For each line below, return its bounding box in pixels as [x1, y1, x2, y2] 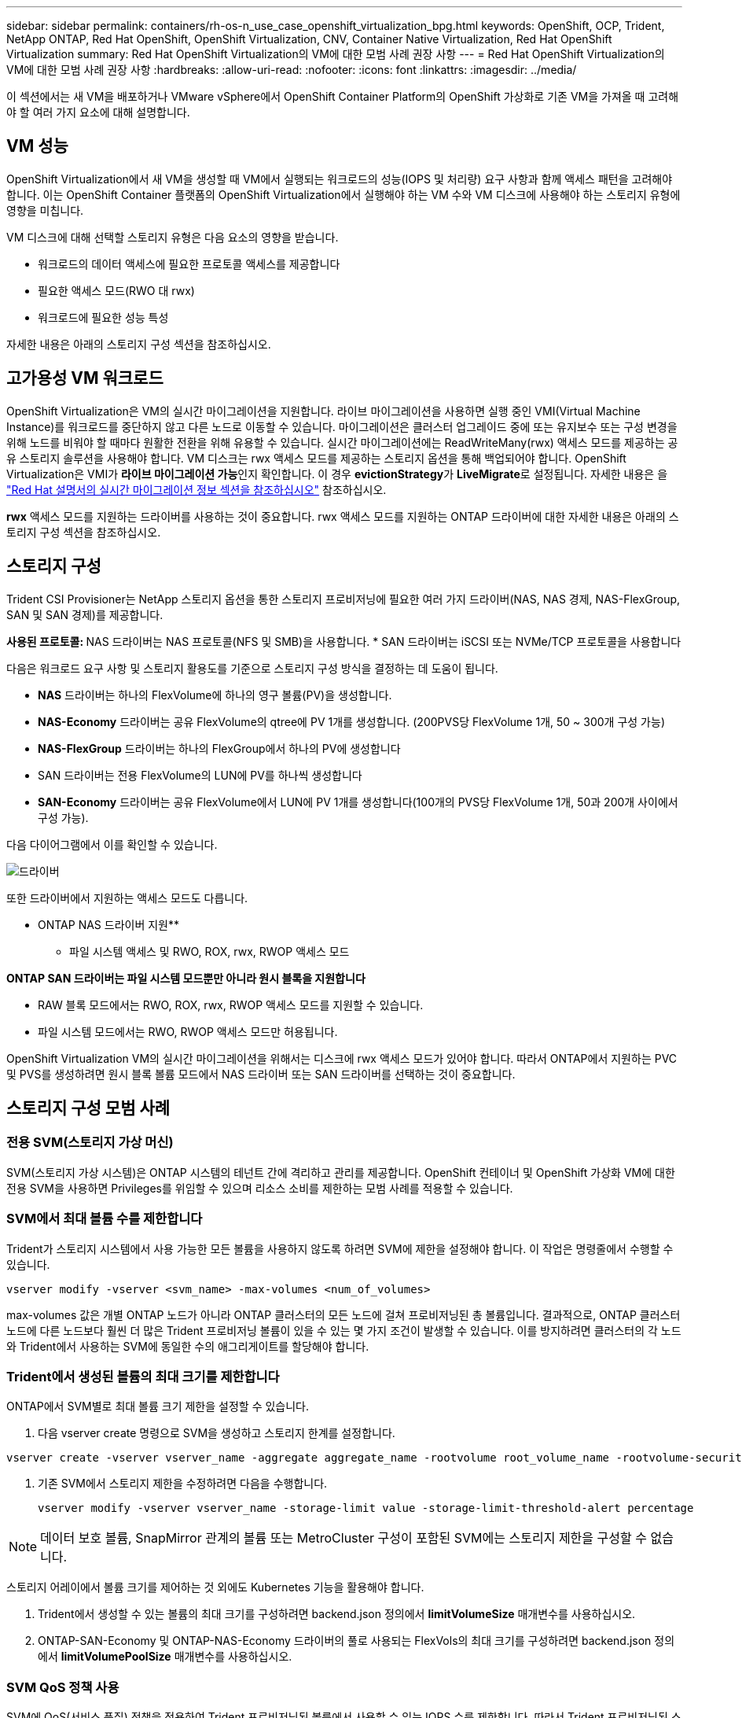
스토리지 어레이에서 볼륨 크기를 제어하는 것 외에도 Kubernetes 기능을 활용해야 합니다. [6, 1580, 424, 1594]
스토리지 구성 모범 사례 [6, 1097, 171, 1118]
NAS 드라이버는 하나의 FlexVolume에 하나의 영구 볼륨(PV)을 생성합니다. [38, 688, 392, 702]
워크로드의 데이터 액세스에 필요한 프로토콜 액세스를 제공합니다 [38, 256, 340, 271]
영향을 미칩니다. [6, 203, 84, 217]
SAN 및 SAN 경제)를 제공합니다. [6, 607, 163, 621]
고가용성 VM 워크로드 [6, 368, 163, 389]
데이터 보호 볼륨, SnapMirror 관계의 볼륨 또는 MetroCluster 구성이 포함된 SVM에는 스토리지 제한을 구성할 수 [40, 1530, 647, 1547]
